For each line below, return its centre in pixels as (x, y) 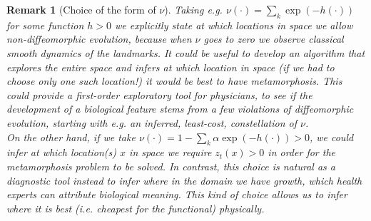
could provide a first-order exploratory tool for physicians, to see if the (159, 94)
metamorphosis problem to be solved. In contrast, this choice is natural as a (171, 166)
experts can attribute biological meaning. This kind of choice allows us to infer (177, 194)
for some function (45, 25)
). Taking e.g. (193, 9)
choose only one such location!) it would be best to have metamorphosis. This (174, 81)
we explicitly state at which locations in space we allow (234, 25)
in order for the (301, 152)
